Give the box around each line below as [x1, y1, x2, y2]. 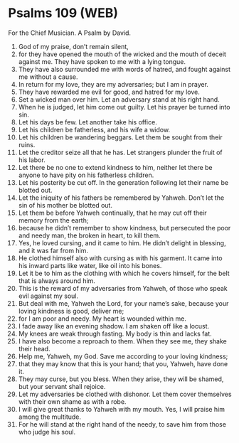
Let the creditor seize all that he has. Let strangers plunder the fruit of [18, 148, 223, 156]
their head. [18, 344, 51, 353]
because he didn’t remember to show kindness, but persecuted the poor [18, 223, 231, 232]
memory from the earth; [18, 215, 89, 225]
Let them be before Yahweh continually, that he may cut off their [18, 208, 207, 217]
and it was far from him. [18, 246, 88, 255]
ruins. [18, 140, 36, 149]
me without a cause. [18, 73, 78, 81]
